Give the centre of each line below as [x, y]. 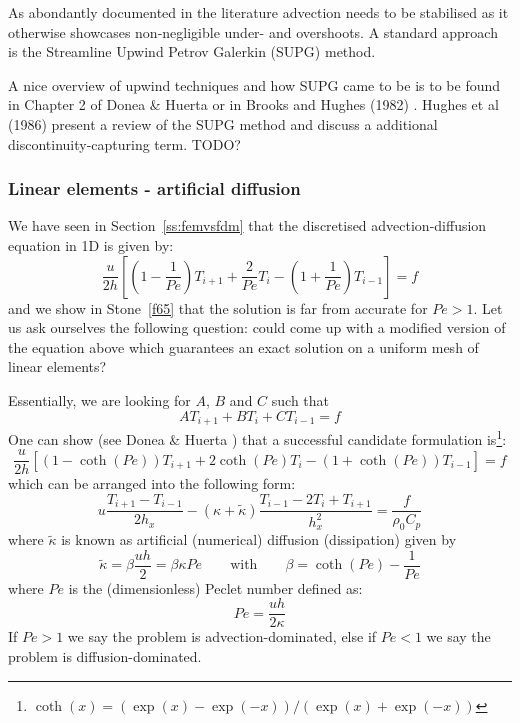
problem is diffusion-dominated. [105, 656]
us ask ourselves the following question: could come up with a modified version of [257, 327]
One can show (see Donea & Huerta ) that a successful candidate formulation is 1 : [257, 437]
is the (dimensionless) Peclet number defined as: [215, 587]
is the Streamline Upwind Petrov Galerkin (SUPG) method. [192, 51]
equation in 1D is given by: [91, 244]
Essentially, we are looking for [99, 399]
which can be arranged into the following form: [152, 483]
